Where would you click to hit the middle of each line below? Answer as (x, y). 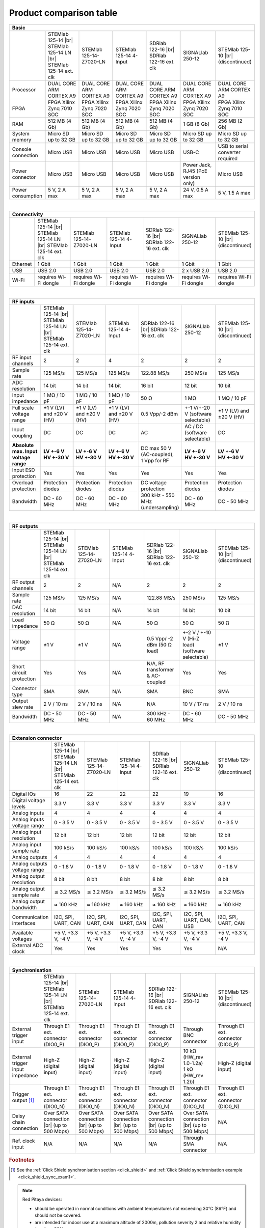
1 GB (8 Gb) (196, 124)
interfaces (24, 923)
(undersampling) (160, 507)
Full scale (23, 408)
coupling (22, 436)
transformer (160, 670)
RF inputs (23, 302)
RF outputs (25, 526)
